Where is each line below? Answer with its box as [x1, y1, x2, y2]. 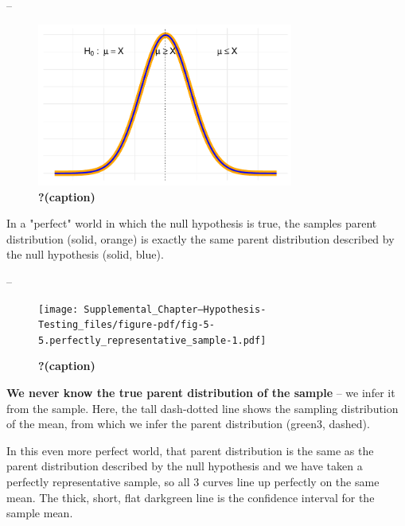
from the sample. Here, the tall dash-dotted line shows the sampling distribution [6, 399, 399, 416]
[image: [38, 303, 79, 315]
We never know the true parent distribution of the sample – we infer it [6, 384, 395, 401]
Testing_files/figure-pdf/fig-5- [38, 319, 215, 331]
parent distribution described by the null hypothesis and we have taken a [6, 458, 363, 474]
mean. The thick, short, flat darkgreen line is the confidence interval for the [6, 489, 375, 505]
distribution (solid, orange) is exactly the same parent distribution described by [6, 230, 395, 247]
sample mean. [6, 505, 73, 521]
